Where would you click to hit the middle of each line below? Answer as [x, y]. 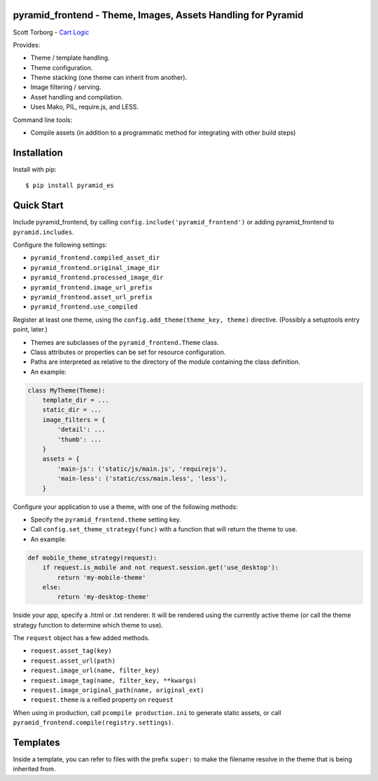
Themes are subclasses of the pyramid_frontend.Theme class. [125, 342]
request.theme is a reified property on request [102, 700]
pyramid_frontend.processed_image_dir [97, 278]
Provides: [27, 45]
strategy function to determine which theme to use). [88, 625]
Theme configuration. [62, 67]
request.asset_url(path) [73, 660]
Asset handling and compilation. [77, 97]
